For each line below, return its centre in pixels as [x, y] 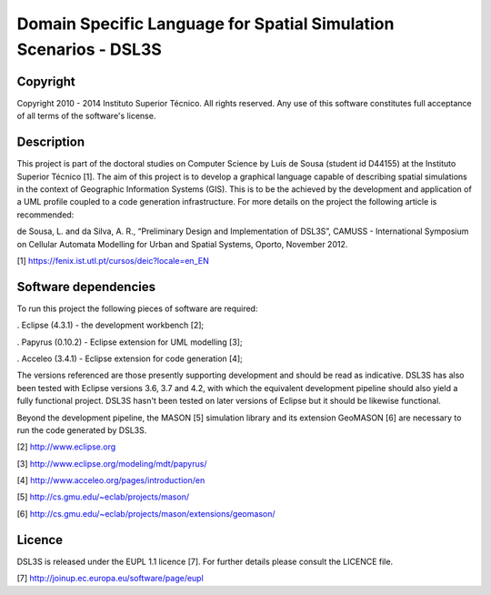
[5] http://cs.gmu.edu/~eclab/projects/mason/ [103, 497]
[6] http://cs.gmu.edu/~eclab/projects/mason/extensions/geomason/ [146, 513]
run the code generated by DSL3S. [82, 430]
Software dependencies [86, 287]
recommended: [45, 215]
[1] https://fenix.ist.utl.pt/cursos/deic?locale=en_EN [113, 260]
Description [51, 142]
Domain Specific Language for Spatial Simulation [205, 24]
